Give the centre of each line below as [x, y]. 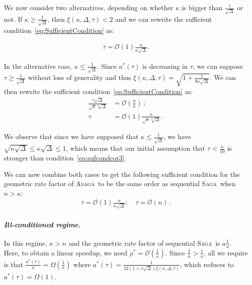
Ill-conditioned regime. [42, 224]
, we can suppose [218, 66]
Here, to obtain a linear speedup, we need [66, 252]
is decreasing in [165, 66]
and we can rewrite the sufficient [164, 19]
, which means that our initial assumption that [136, 148]
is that [14, 264]
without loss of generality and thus [79, 77]
